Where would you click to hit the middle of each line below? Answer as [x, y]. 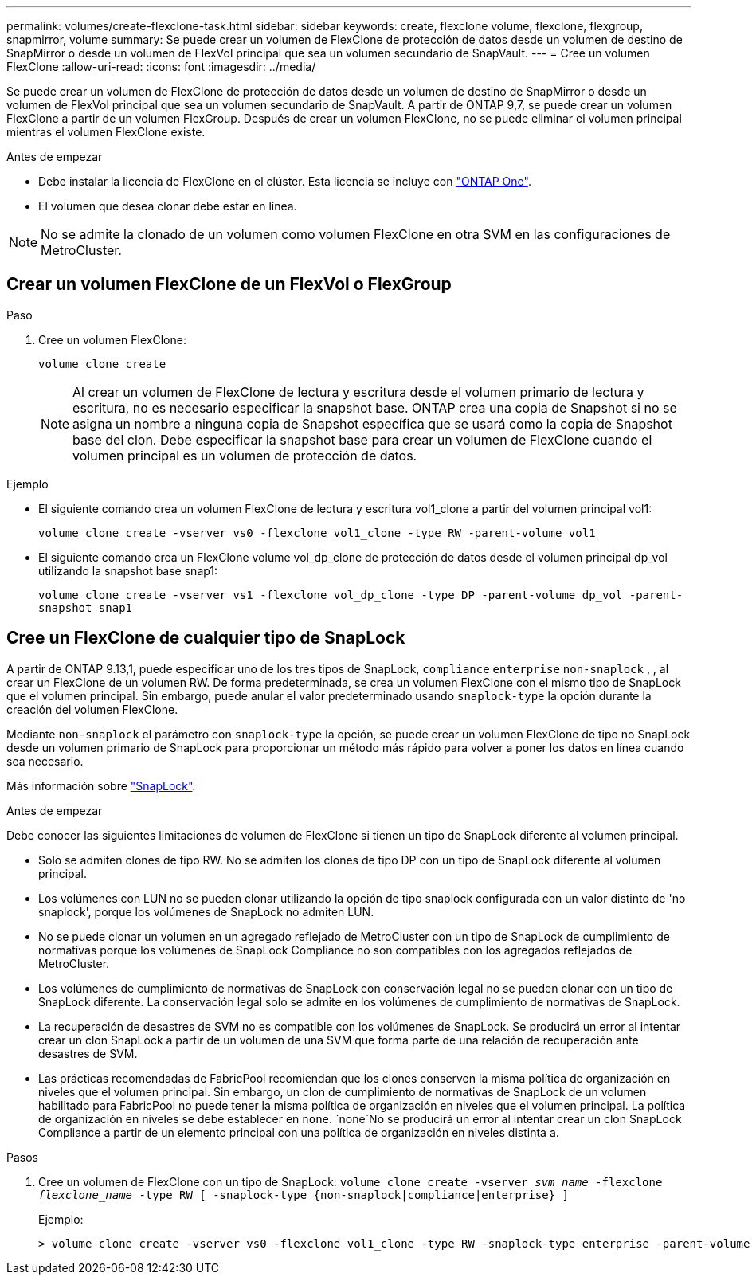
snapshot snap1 [86, 607]
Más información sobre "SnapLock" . [101, 785]
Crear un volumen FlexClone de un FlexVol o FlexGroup [229, 284]
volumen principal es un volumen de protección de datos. [245, 455]
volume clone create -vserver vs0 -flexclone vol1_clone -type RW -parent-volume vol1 [317, 533]
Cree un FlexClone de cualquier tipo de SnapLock [206, 638]
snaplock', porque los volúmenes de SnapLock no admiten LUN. [206, 911]
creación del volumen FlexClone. [92, 709]
